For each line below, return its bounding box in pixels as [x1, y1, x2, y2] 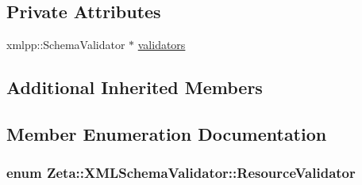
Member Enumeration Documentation [6, 121, 327, 145]
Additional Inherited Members [6, 75, 263, 100]
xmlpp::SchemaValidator [6, 36, 125, 53]
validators [137, 36, 186, 53]
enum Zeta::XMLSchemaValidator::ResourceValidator [6, 163, 356, 183]
